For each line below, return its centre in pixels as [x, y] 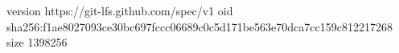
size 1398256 [37, 42]
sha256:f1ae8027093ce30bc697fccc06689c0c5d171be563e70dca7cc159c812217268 [199, 26]
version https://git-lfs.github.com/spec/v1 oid [120, 10]
